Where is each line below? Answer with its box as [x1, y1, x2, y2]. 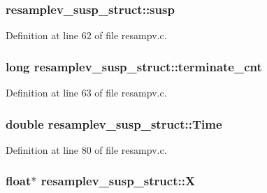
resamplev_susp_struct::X [41, 172, 196, 190]
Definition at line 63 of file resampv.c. [6, 85, 167, 100]
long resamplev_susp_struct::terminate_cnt [6, 57, 262, 75]
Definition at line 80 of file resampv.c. [6, 142, 167, 157]
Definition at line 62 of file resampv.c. [6, 28, 167, 43]
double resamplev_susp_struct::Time [6, 115, 222, 132]
